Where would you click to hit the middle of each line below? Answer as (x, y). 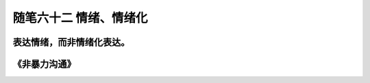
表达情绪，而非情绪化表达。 (71, 42)
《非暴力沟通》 (44, 64)
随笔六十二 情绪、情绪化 (80, 18)
